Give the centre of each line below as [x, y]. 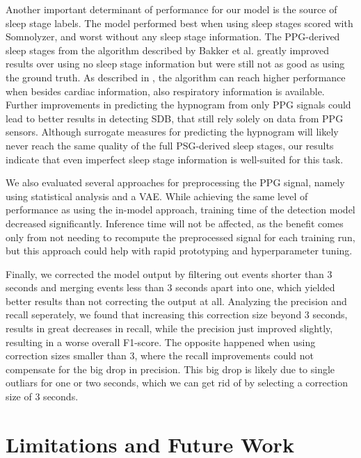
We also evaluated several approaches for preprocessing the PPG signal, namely [175, 182]
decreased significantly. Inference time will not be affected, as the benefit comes [175, 223]
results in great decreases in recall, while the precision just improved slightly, [169, 328]
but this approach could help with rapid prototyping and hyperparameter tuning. [179, 251]
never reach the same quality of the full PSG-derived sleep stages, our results [170, 145]
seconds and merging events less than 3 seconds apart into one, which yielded [170, 287]
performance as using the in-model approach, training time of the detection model [180, 210]
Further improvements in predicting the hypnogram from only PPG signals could [178, 105]
